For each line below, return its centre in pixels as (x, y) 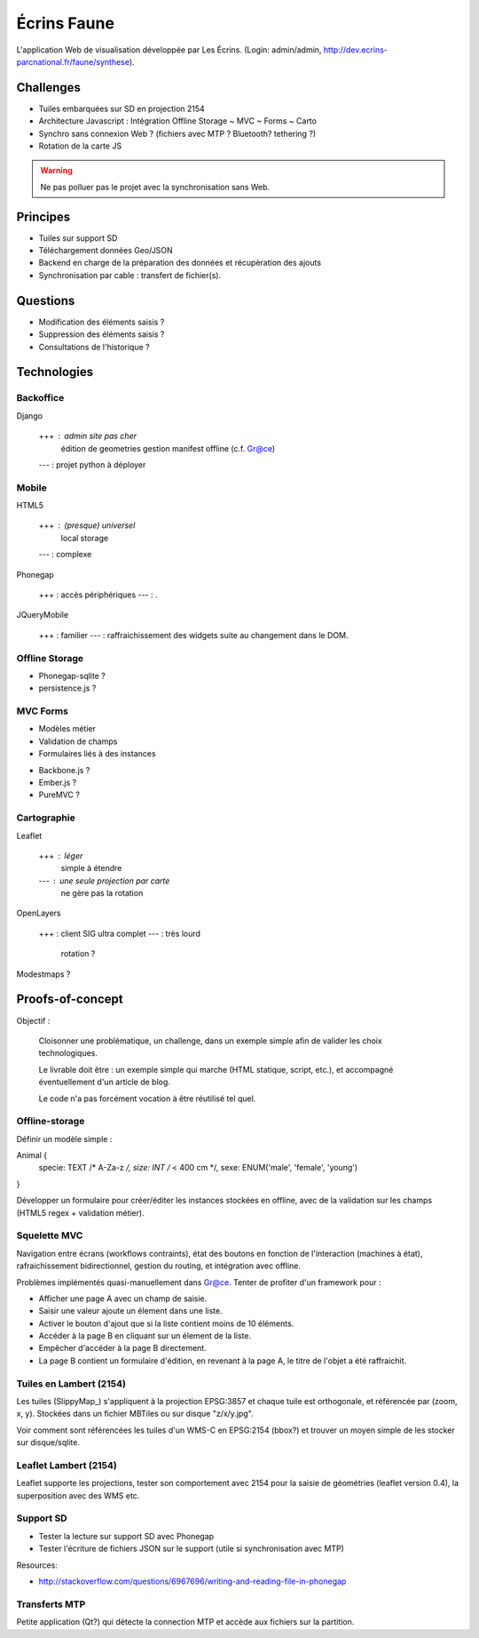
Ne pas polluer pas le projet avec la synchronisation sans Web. (155, 187)
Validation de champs (78, 741)
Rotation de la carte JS (80, 146)
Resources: (37, 1565)
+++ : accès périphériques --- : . (98, 595)
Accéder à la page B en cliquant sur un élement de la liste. (145, 1336)
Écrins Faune (66, 23)
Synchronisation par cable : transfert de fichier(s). (130, 275)
